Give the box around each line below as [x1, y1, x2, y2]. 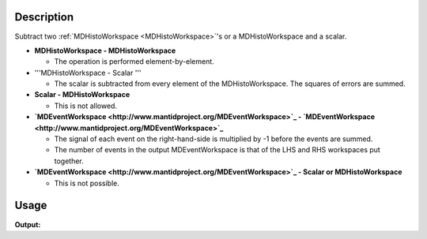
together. [54, 156, 85, 166]
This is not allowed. [54, 101, 118, 110]
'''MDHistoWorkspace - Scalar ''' [34, 68, 142, 77]
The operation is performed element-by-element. [54, 57, 215, 66]
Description [14, 10, 74, 24]
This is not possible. [54, 178, 120, 188]
